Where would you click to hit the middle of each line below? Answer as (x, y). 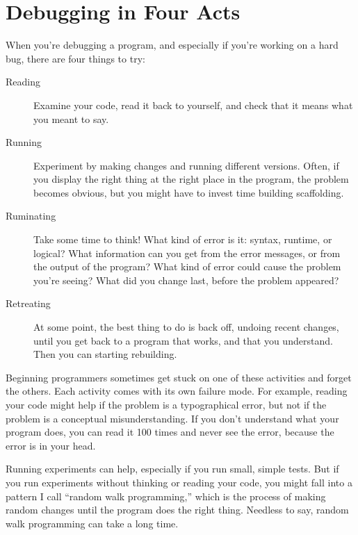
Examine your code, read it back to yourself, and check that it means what (193, 105)
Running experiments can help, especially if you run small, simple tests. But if (172, 469)
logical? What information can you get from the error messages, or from (187, 253)
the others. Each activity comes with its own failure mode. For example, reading (177, 391)
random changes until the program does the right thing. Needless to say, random (177, 510)
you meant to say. (71, 118)
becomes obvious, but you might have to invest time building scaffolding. (189, 192)
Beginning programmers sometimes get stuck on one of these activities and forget (179, 377)
